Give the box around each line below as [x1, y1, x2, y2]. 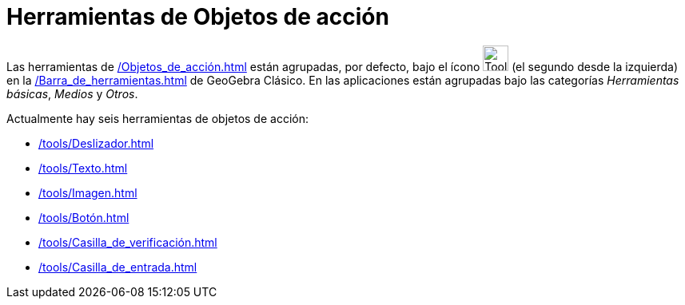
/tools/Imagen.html [38, 185, 137, 200]
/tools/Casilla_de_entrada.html [38, 259, 197, 274]
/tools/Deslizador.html [38, 136, 154, 150]
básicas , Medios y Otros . [6, 86, 138, 101]
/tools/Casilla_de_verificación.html [38, 235, 217, 249]
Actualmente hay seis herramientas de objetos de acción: [6, 111, 309, 125]
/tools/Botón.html [38, 210, 129, 224]
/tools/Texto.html [38, 160, 128, 175]
